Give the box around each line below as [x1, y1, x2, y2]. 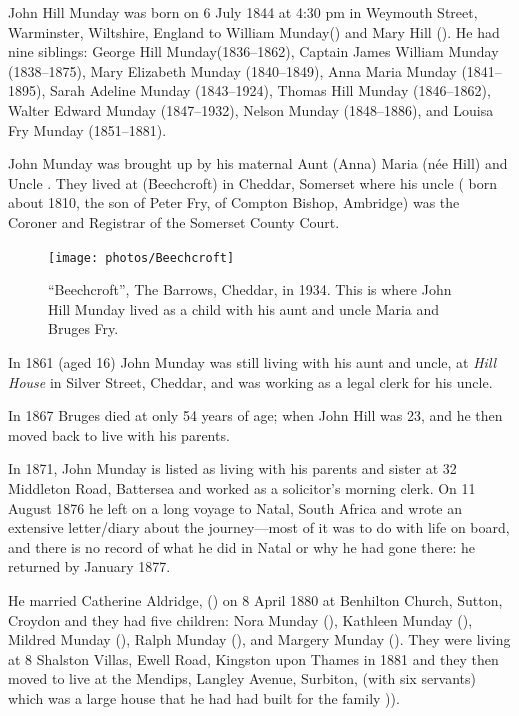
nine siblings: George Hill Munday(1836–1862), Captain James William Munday [8, 41, 499, 62]
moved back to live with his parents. [8, 424, 230, 445]
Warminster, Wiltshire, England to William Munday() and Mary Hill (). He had [8, 21, 500, 42]
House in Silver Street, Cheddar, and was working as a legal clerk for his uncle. [8, 371, 493, 392]
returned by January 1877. [8, 556, 171, 577]
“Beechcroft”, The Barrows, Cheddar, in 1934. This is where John [48, 279, 452, 300]
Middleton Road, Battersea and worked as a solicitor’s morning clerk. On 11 [8, 477, 476, 498]
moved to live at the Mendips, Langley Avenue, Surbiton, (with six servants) [8, 668, 477, 689]
